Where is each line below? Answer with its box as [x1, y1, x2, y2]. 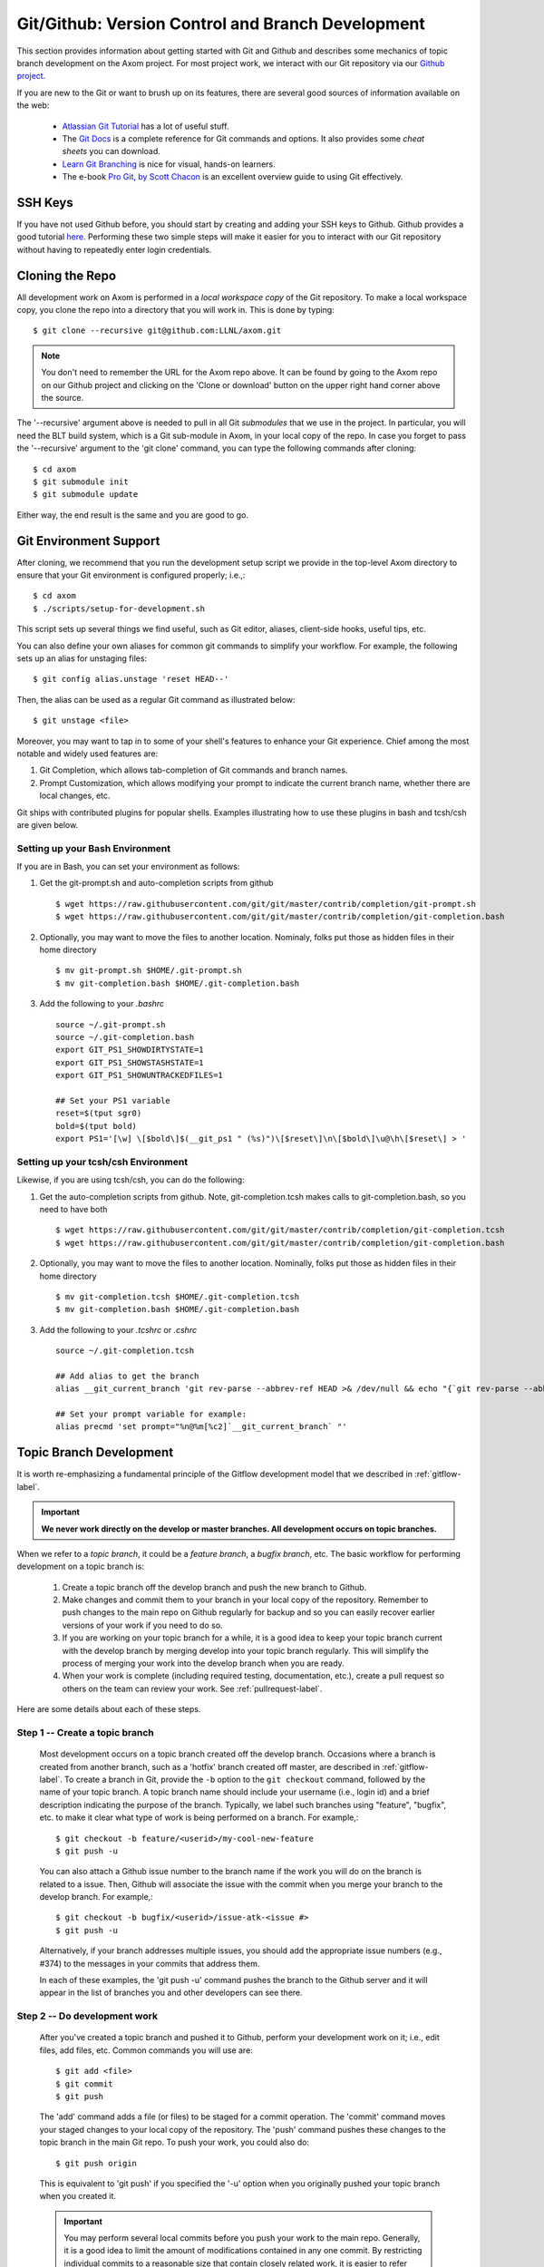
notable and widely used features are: [16, 748, 159, 759]
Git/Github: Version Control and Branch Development [16, 14, 426, 34]
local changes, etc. [39, 790, 111, 802]
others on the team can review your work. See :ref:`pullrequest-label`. [62, 1683, 323, 1694]
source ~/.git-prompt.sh [55, 1019, 166, 1029]
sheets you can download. [62, 146, 160, 157]
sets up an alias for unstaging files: [16, 653, 148, 664]
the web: [16, 100, 50, 111]
